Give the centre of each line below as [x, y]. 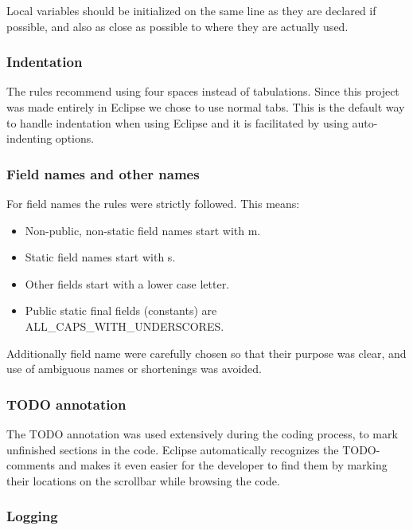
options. [75, 138]
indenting [29, 138]
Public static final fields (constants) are [121, 310]
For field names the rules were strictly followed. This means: [153, 203]
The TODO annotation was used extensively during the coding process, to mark [202, 433]
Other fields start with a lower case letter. [127, 283]
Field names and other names [103, 173]
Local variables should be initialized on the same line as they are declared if [191, 10]
